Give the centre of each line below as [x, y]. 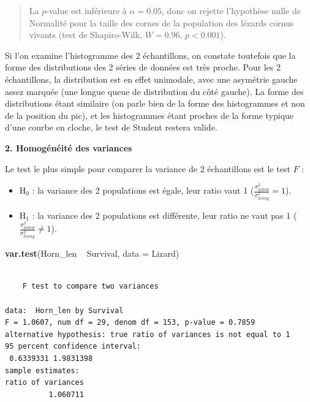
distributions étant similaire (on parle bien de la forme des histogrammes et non [155, 103]
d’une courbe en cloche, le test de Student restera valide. [111, 127]
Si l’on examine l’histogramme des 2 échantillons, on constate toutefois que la [150, 55]
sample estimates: [42, 370]
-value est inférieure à [86, 10]
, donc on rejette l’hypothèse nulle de [231, 10]
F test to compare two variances [90, 286]
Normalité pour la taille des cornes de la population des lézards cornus [161, 22]
